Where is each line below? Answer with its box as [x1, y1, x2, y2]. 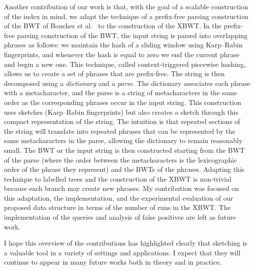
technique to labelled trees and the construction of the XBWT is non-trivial [4, 173, 231, 184]
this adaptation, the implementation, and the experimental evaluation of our [4, 192, 233, 203]
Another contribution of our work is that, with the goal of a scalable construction [4, 1, 249, 11]
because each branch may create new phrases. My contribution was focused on [4, 183, 239, 193]
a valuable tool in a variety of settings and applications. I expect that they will [4, 247, 241, 257]
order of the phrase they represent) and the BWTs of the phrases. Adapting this [4, 164, 245, 174]
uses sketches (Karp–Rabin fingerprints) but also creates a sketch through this [4, 106, 239, 117]
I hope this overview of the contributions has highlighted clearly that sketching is [4, 238, 248, 248]
